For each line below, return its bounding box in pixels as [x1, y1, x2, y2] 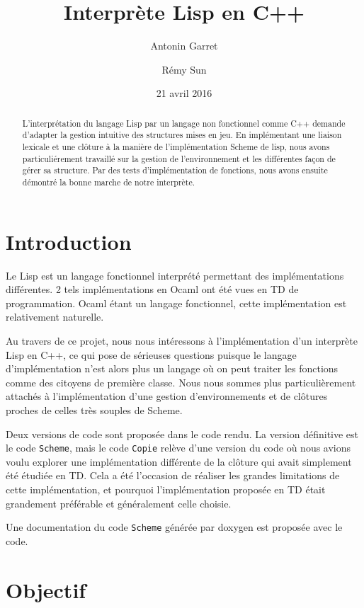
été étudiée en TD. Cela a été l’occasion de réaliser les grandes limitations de [6, 468, 340, 483]
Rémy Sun [161, 62, 207, 76]
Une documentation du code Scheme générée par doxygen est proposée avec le [6, 520, 343, 534]
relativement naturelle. [6, 309, 104, 324]
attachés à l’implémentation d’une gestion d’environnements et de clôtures [6, 389, 328, 403]
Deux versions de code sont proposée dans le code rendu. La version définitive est [6, 426, 359, 441]
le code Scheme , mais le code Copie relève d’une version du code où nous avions [6, 440, 351, 455]
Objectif [6, 575, 86, 604]
